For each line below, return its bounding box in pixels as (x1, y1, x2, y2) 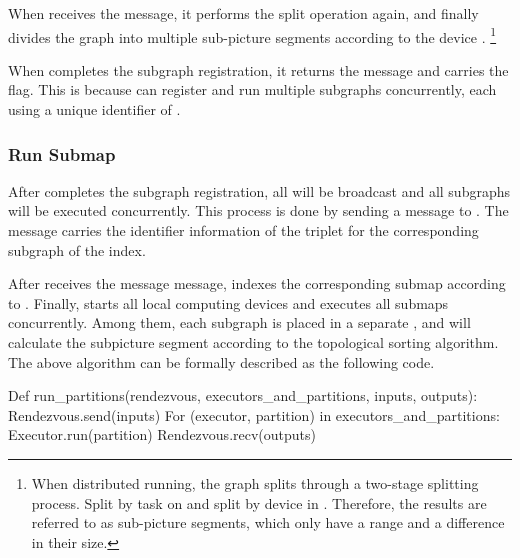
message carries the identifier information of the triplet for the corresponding (8, 220, 479, 241)
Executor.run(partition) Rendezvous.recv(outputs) (8, 424, 316, 445)
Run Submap (8, 141, 116, 166)
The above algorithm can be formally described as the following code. (8, 351, 435, 372)
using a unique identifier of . (8, 99, 181, 120)
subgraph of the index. (8, 239, 146, 260)
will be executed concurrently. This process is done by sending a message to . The (8, 200, 509, 221)
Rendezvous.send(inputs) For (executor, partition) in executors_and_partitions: (8, 404, 500, 425)
